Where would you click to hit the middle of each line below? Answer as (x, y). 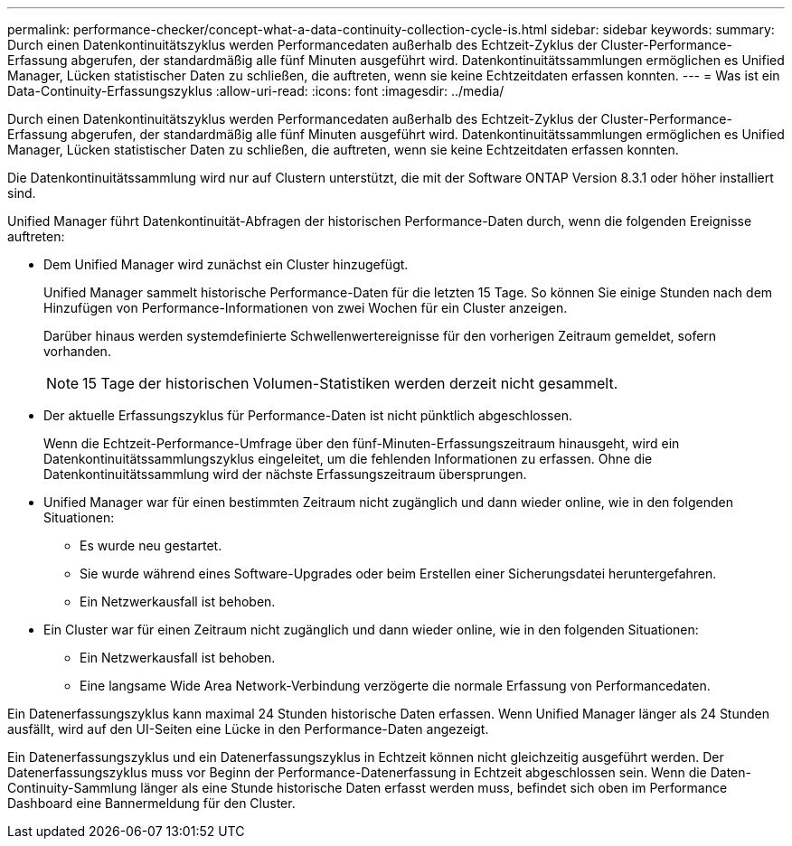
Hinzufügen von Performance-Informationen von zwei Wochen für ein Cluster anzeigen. (306, 308)
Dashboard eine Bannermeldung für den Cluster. (151, 803)
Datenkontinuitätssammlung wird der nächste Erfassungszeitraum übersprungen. (285, 474)
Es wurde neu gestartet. (151, 545)
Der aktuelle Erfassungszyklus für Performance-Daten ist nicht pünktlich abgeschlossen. (308, 415)
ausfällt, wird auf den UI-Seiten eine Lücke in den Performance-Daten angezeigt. (248, 729)
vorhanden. (77, 351)
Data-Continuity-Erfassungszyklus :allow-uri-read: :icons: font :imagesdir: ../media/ (256, 91)
